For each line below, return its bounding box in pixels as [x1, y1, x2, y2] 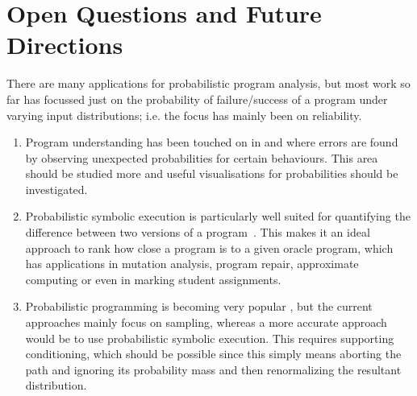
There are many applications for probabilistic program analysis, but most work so [6, 75, 411, 92]
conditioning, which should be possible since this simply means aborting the [25, 345, 402, 362]
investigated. [25, 180, 88, 197]
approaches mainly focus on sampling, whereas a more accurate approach [25, 314, 387, 331]
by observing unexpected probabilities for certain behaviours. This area [25, 149, 378, 166]
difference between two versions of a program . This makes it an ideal [25, 224, 370, 241]
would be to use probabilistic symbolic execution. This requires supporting [25, 329, 394, 346]
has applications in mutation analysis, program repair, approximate [25, 255, 359, 272]
